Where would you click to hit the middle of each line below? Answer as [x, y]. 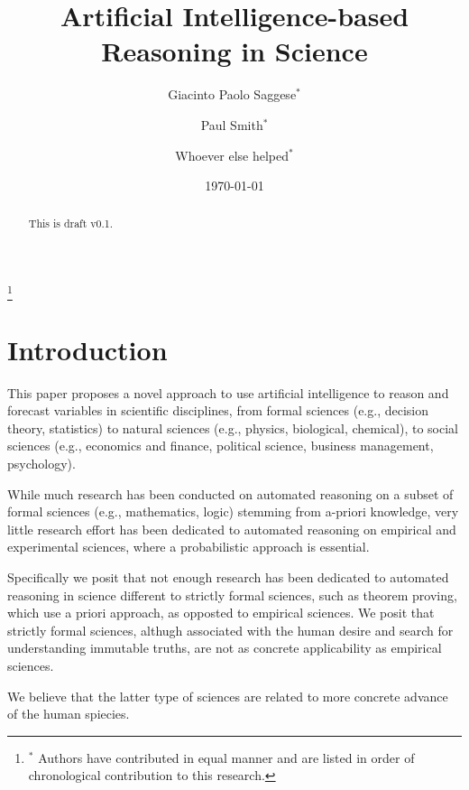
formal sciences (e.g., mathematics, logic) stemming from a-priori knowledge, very [233, 511]
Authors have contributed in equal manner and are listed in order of [226, 757]
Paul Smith [232, 124]
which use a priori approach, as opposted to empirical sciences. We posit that [221, 613]
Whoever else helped [232, 155]
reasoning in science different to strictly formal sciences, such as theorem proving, [232, 595]
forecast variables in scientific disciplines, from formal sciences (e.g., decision [218, 410]
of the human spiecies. [69, 714]
